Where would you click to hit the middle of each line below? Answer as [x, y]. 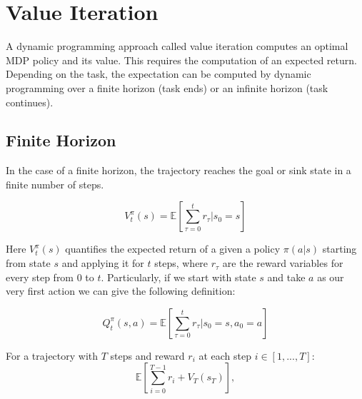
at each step [225, 355]
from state [28, 263]
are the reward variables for [283, 263]
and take [286, 277]
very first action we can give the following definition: [121, 291]
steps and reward [147, 355]
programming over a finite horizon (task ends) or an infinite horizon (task [167, 87]
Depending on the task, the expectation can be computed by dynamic [159, 74]
